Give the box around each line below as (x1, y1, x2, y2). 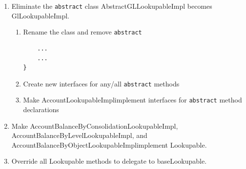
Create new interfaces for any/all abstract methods (23, 78, 180, 88)
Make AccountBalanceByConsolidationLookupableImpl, (11, 120, 178, 131)
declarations (23, 104, 59, 114)
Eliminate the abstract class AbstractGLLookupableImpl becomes (11, 1, 212, 11)
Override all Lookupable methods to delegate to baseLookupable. (11, 156, 207, 166)
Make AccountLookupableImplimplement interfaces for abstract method (23, 95, 242, 105)
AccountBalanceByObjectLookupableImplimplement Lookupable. (11, 139, 207, 150)
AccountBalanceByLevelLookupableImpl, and (11, 130, 147, 140)
